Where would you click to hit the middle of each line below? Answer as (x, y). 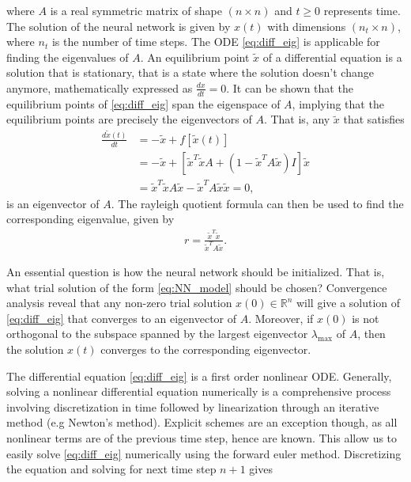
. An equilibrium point (195, 57)
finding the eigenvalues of (68, 57)
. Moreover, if (281, 318)
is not (366, 318)
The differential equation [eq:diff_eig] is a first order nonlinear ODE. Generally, (199, 376)
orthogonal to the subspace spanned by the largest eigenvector (157, 334)
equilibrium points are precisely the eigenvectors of (129, 119)
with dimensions (307, 26)
